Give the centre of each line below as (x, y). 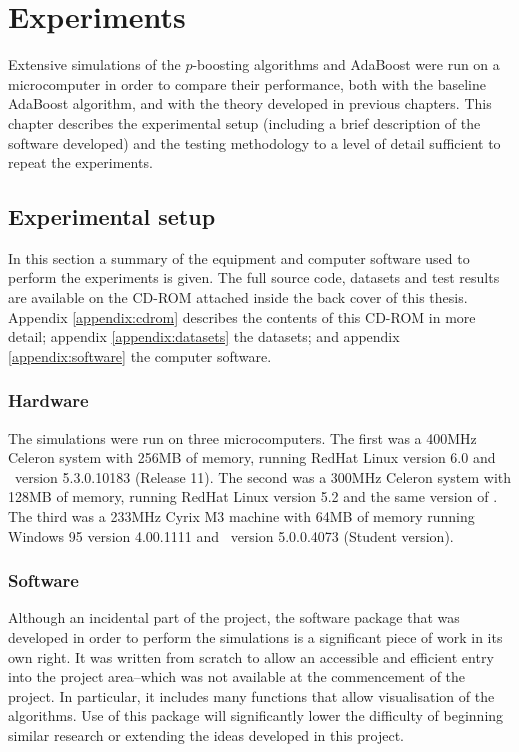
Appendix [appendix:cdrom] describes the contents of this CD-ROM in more (242, 316)
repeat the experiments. (80, 162)
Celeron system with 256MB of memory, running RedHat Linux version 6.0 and (252, 457)
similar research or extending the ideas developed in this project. (206, 735)
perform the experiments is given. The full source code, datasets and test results (254, 277)
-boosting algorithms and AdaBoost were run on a (346, 64)
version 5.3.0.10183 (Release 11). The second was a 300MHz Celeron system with (263, 476)
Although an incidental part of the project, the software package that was (234, 617)
